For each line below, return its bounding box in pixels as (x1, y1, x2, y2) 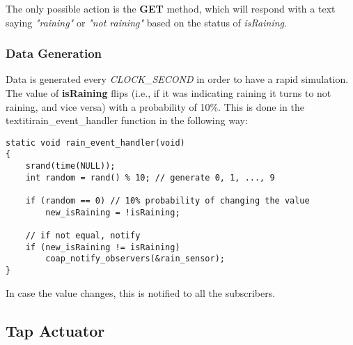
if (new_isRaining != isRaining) (25, 242, 180, 252)
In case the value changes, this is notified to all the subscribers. (6, 285, 276, 300)
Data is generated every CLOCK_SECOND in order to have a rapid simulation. (6, 72, 349, 86)
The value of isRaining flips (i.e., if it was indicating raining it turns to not (6, 86, 331, 100)
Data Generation (6, 45, 102, 62)
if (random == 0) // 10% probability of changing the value (25, 196, 310, 206)
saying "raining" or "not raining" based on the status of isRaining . (6, 15, 287, 29)
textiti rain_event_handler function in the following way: (6, 113, 248, 128)
